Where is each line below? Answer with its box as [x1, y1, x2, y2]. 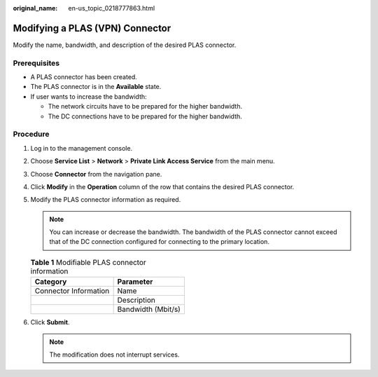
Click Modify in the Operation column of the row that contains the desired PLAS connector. [30, 182, 295, 191]
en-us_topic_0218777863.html [68, 4, 155, 12]
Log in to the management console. [30, 144, 133, 152]
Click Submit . [30, 318, 70, 327]
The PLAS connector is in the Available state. [30, 83, 162, 91]
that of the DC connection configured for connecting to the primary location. [49, 238, 269, 246]
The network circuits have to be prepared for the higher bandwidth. [48, 102, 243, 111]
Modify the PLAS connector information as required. [30, 196, 181, 204]
